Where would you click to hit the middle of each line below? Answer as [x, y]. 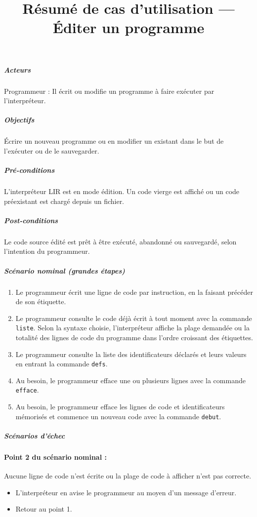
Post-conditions [31, 220]
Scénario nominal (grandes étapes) [64, 270]
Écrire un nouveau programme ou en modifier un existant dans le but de [114, 141]
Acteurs [18, 69]
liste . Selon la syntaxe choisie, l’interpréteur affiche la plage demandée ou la [132, 328]
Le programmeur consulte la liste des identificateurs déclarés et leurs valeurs [131, 354]
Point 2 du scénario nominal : [55, 457]
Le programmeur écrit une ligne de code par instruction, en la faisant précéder [134, 292]
